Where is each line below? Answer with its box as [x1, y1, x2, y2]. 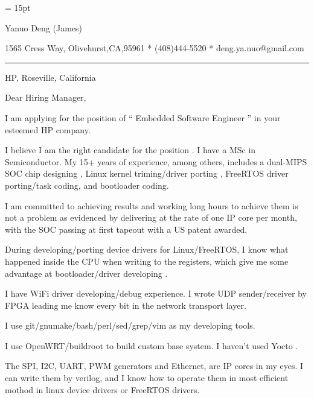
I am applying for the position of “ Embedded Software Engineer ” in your [5, 111, 281, 124]
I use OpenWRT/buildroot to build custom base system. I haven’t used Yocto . [5, 339, 298, 352]
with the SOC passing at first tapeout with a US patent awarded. [5, 223, 248, 235]
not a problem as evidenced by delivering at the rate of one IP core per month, [5, 211, 297, 224]
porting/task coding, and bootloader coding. [5, 178, 169, 191]
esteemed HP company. [5, 123, 91, 136]
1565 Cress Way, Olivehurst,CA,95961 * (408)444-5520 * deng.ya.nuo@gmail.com [5, 42, 304, 54]
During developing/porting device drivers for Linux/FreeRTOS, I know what [5, 243, 289, 256]
